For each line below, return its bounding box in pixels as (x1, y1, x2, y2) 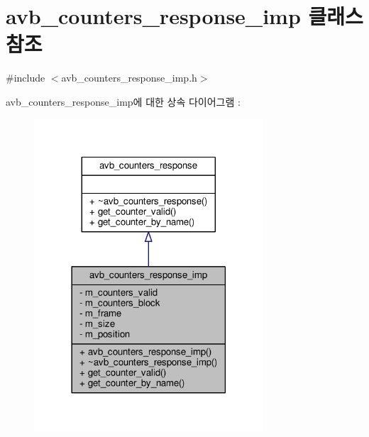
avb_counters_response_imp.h (61, 70, 197, 85)
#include (6, 70, 45, 85)
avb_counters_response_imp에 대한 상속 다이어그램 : (6, 94, 241, 109)
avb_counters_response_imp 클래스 (6, 1, 363, 31)
